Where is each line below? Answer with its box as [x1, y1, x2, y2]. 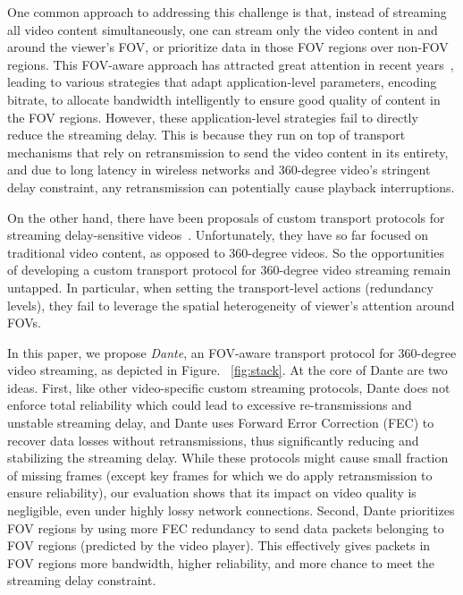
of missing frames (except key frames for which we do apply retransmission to [7, 465, 433, 484]
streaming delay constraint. [7, 571, 156, 590]
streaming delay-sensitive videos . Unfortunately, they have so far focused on [7, 225, 429, 244]
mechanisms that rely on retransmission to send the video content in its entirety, [7, 142, 449, 161]
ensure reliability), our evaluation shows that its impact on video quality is [7, 483, 417, 502]
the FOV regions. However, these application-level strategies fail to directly [7, 107, 418, 126]
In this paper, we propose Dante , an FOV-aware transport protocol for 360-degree [7, 343, 457, 361]
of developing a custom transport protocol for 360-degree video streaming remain [7, 260, 451, 279]
